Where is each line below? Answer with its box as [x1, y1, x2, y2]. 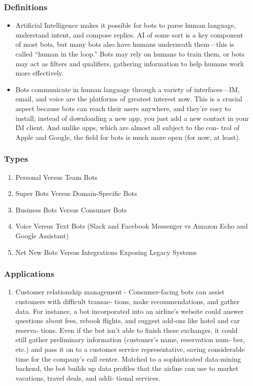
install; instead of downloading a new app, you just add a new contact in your [15, 113, 249, 123]
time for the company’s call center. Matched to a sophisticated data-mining [15, 353, 241, 364]
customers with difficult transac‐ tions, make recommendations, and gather [15, 296, 240, 306]
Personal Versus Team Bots [15, 172, 98, 182]
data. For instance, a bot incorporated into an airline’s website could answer [15, 306, 244, 316]
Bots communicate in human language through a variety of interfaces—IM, [15, 84, 240, 94]
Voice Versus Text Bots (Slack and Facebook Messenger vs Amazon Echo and [15, 221, 248, 231]
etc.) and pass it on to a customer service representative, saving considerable [15, 344, 245, 354]
